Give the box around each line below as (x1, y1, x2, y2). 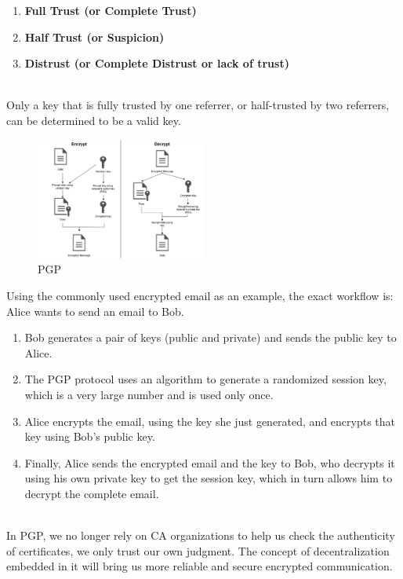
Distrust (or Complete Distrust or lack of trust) (24, 55, 289, 71)
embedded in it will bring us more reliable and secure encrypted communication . (6, 558, 393, 574)
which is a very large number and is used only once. (24, 387, 274, 403)
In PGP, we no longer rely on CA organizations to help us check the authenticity (6, 527, 395, 544)
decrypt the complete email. (24, 486, 159, 502)
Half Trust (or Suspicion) (24, 28, 165, 45)
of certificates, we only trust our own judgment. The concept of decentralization (6, 542, 390, 559)
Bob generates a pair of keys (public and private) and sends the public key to (24, 329, 397, 346)
